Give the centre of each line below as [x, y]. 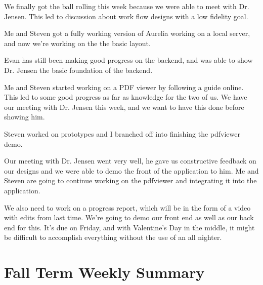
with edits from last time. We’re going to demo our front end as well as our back [129, 217]
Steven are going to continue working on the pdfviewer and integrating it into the [130, 180]
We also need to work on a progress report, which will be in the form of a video [127, 207]
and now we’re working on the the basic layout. [77, 43]
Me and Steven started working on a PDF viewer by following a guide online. [124, 87]
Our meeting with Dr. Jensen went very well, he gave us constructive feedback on [130, 161]
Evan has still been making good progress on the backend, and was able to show [128, 60]
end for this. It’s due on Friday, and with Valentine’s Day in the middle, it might [129, 227]
